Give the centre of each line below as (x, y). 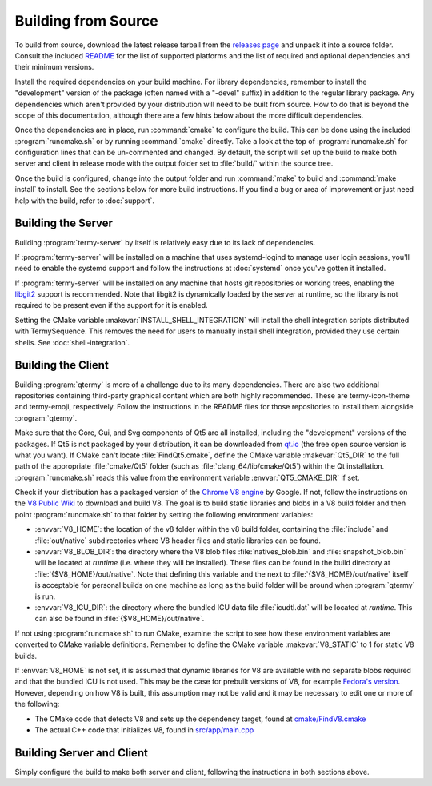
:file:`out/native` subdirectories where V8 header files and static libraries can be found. (178, 541)
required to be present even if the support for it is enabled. (111, 305)
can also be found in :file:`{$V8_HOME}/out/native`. (120, 619)
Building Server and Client (81, 753)
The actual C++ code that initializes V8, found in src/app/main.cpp (144, 730)
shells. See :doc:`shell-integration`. (72, 342)
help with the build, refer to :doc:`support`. (85, 201)
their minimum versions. (54, 67)
